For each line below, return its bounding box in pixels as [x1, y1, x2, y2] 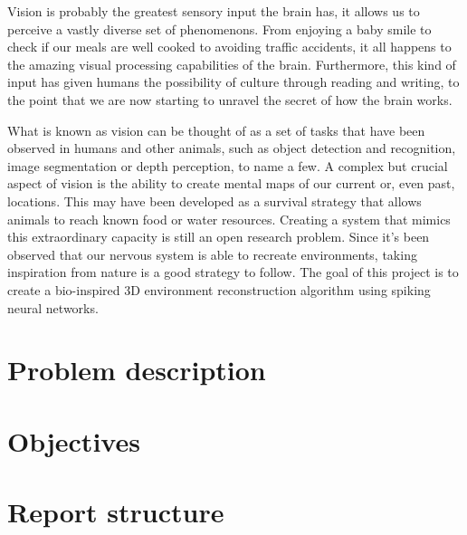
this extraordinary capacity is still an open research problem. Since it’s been [7, 227, 430, 246]
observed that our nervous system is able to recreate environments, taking [7, 244, 417, 263]
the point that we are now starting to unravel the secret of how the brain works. [7, 90, 453, 109]
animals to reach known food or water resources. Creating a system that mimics [7, 209, 451, 228]
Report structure [7, 493, 224, 530]
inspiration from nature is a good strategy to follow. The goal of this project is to [7, 263, 459, 282]
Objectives [7, 422, 140, 459]
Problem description [7, 351, 266, 388]
